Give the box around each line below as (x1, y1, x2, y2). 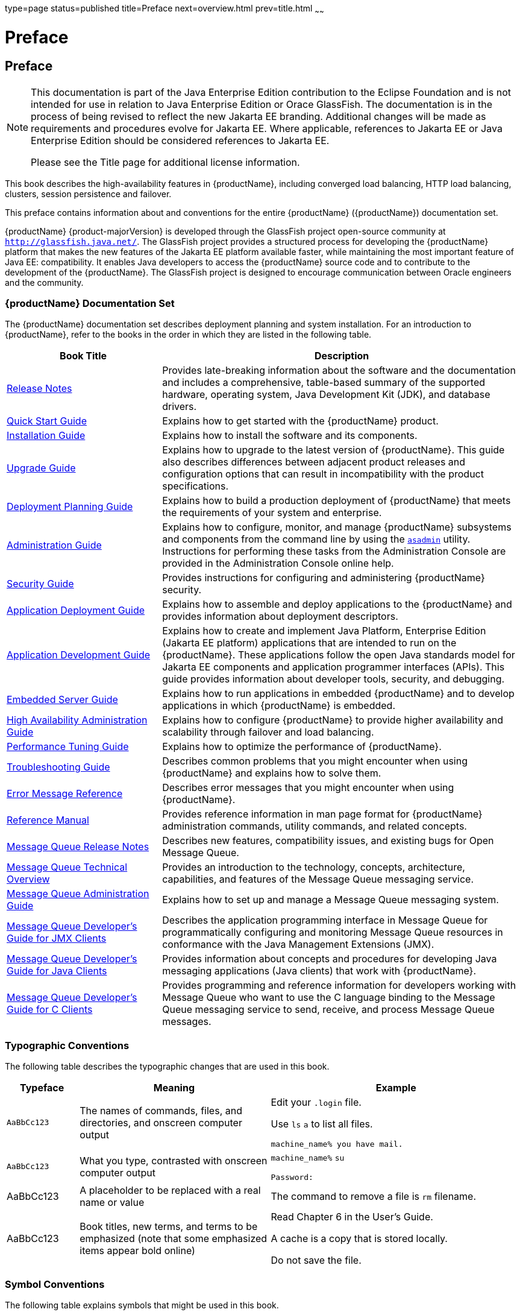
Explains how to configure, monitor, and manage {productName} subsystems (162, 521, 512, 534)
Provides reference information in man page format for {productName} (162, 808, 483, 821)
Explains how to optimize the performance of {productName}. (162, 740, 442, 753)
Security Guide (7, 578, 74, 590)
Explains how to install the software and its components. (162, 429, 418, 442)
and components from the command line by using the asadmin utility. (162, 533, 471, 546)
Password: (271, 1173, 313, 1182)
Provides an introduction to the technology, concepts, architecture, (162, 861, 465, 874)
